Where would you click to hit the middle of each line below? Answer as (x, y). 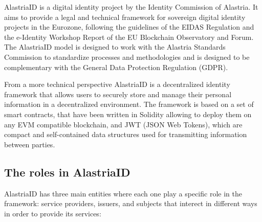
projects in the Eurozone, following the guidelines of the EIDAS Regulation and (129, 27)
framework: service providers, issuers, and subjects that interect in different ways (131, 203)
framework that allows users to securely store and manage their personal (118, 94)
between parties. (30, 144)
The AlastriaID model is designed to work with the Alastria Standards (115, 47)
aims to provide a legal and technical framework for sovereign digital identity (125, 17)
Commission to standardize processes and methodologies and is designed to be (127, 57)
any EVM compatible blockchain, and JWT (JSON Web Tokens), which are (123, 124)
